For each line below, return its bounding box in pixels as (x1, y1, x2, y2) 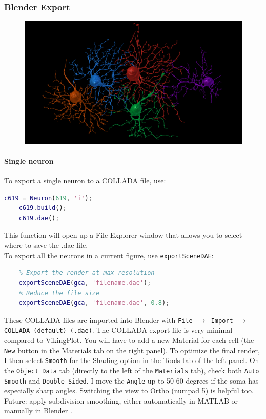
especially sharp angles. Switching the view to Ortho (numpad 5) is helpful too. (4, 385, 254, 396)
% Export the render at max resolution (18, 269, 155, 277)
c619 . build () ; (18, 204, 67, 212)
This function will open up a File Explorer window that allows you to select (4, 230, 242, 240)
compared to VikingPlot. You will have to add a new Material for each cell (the (4, 335, 254, 346)
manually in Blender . (4, 405, 72, 416)
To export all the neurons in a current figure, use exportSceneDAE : (4, 250, 214, 260)
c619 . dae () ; (18, 214, 59, 222)
